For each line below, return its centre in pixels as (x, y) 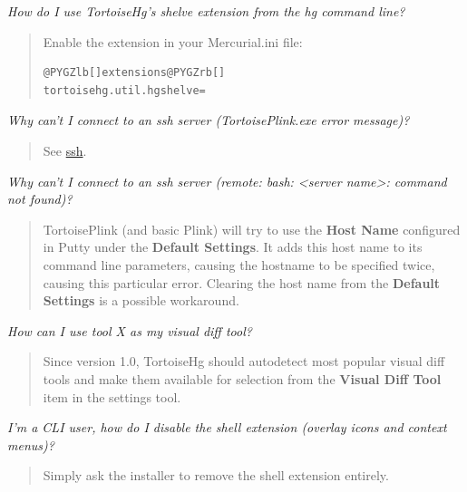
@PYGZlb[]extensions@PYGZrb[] (134, 73)
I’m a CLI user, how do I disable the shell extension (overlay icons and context (227, 427)
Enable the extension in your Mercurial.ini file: (173, 41)
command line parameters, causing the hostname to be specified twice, (239, 264)
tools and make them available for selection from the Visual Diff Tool (242, 378)
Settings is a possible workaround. (141, 300)
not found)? (40, 199)
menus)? (31, 444)
